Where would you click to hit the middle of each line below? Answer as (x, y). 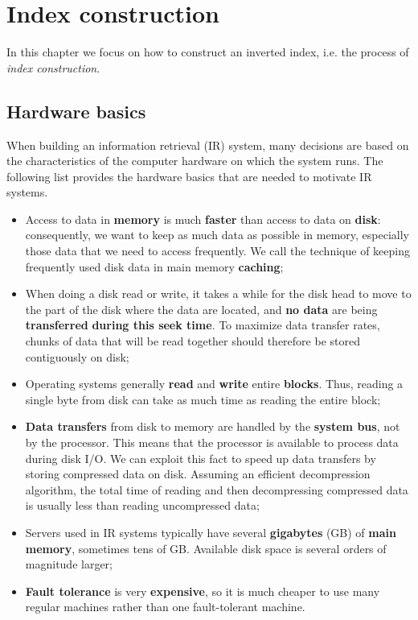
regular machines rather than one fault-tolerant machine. (165, 607)
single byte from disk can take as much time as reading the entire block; (203, 399)
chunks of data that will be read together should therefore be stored (193, 341)
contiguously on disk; (77, 356)
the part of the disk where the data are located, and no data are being (201, 309)
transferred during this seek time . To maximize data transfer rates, (203, 325)
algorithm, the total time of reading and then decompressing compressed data (217, 489)
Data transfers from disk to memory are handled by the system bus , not (213, 426)
